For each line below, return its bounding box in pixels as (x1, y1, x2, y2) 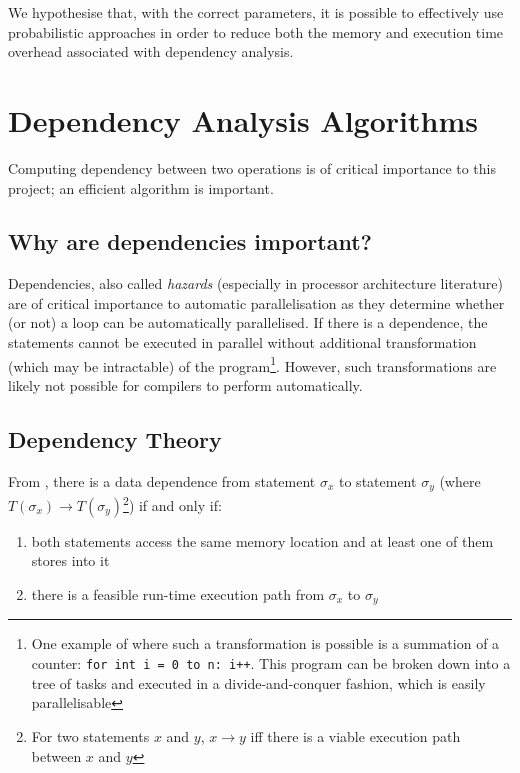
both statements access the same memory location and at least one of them (31, 530, 494, 551)
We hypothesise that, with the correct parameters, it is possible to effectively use (8, 2, 504, 22)
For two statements (31, 725, 150, 746)
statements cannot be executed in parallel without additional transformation (8, 332, 477, 353)
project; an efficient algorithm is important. (8, 177, 274, 198)
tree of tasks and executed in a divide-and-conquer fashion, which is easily (31, 672, 486, 693)
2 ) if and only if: (123, 492, 222, 515)
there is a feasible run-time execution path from (31, 584, 325, 605)
